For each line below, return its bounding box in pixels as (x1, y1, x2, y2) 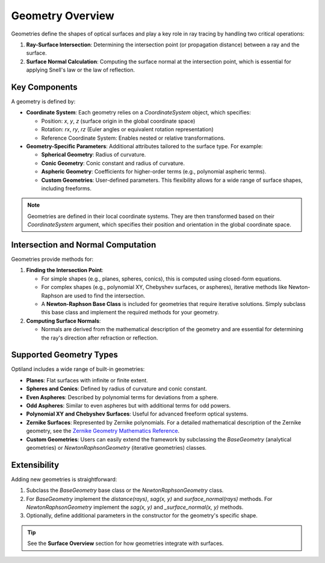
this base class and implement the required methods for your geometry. (41, 309, 219, 316)
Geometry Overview (11, 9, 114, 22)
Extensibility (11, 459, 60, 470)
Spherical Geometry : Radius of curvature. (41, 151, 146, 158)
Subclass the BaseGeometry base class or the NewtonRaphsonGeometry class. (26, 487, 224, 494)
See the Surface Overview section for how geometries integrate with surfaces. (27, 540, 224, 547)
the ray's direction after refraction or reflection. (41, 334, 158, 341)
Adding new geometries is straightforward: (11, 476, 117, 483)
